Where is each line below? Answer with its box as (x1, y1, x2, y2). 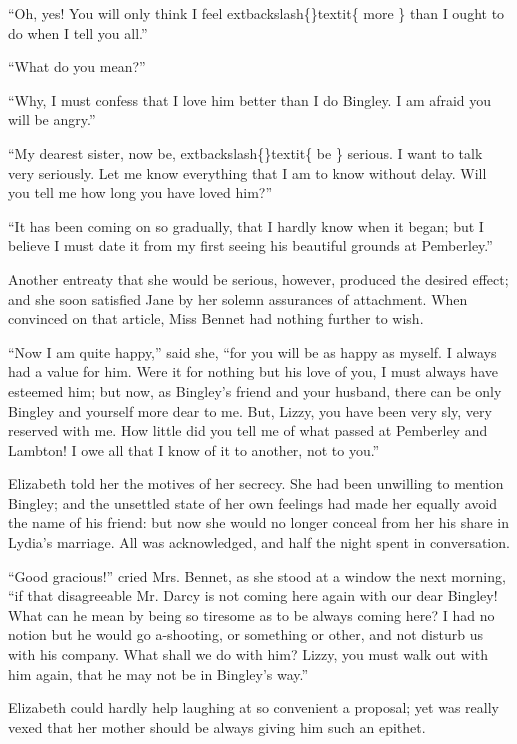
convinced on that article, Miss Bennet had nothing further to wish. (8, 308, 424, 329)
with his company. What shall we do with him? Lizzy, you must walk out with (8, 644, 488, 665)
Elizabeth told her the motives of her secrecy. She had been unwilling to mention (8, 473, 504, 494)
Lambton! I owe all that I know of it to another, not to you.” (8, 439, 380, 460)
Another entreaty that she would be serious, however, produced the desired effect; (8, 268, 509, 289)
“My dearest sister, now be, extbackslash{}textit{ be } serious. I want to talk (8, 142, 483, 163)
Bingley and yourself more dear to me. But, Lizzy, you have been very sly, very (8, 400, 492, 421)
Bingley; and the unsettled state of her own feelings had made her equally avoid (8, 492, 497, 513)
